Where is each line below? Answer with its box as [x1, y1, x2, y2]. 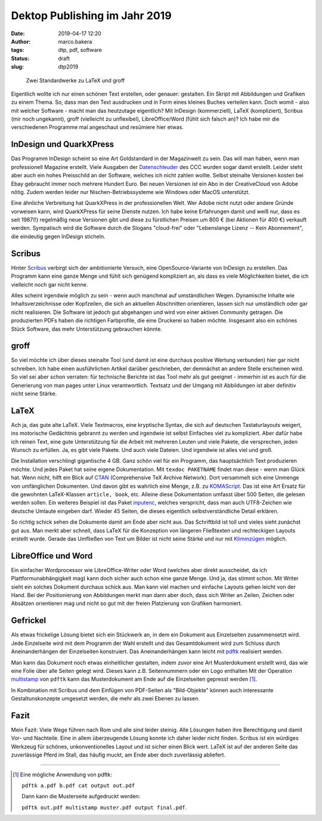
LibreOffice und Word [11, 551, 93, 561]
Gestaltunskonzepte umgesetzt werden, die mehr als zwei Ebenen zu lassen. [11, 695, 200, 702]
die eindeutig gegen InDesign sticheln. [11, 233, 106, 240]
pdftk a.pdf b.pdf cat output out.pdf [21, 782, 135, 789]
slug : [11, 63, 24, 70]
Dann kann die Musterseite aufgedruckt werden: [21, 793, 140, 800]
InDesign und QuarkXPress [11, 139, 114, 149]
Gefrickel [11, 616, 47, 626]
